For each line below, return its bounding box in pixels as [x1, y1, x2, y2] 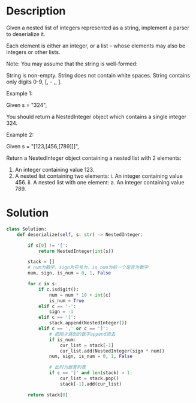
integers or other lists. [6, 48, 61, 55]
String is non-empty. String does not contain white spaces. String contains [6, 71, 191, 79]
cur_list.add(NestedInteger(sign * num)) [59, 348, 165, 354]
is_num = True [49, 297, 85, 304]
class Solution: [6, 226, 47, 232]
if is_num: [49, 336, 77, 343]
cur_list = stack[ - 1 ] [59, 342, 114, 348]
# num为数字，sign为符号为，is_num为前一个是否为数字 [28, 264, 149, 271]
